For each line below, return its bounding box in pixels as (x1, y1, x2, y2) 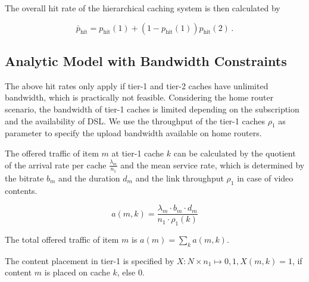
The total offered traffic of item (5, 233, 119, 246)
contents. (5, 184, 38, 196)
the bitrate (5, 171, 44, 184)
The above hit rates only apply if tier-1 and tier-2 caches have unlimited (5, 79, 269, 92)
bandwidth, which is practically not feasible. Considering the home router (5, 91, 274, 104)
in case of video (237, 171, 294, 184)
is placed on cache (44, 266, 110, 278)
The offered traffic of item (5, 146, 99, 159)
